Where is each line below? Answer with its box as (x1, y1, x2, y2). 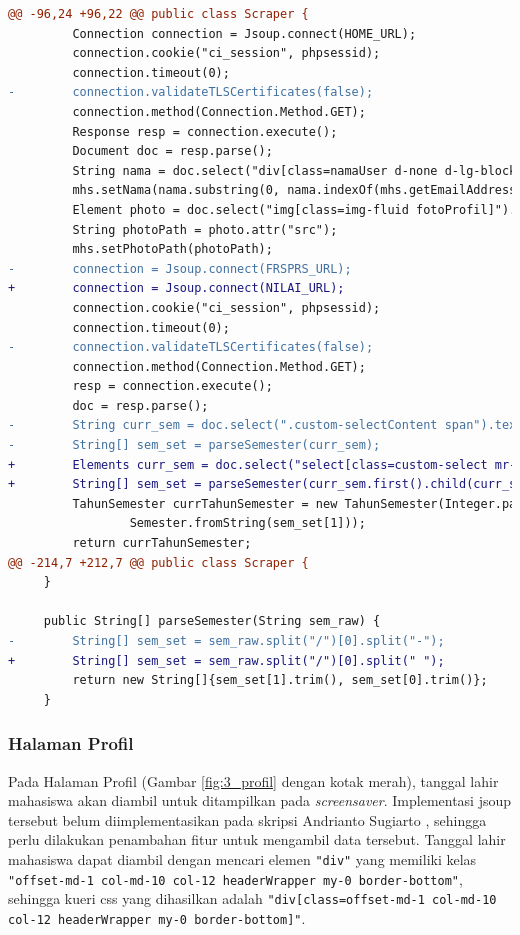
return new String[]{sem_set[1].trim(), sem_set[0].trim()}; (72, 673, 488, 688)
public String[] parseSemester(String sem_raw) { (43, 614, 381, 629)
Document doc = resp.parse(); (72, 144, 273, 159)
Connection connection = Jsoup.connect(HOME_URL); (72, 26, 417, 41)
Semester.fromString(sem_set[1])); (129, 516, 366, 531)
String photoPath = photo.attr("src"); (72, 222, 338, 237)
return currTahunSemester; (72, 536, 252, 551)
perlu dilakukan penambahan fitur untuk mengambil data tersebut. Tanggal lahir (8, 829, 506, 850)
